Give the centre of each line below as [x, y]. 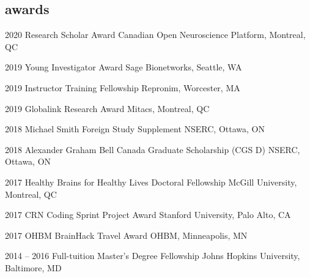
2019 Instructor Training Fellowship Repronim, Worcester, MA [123, 87]
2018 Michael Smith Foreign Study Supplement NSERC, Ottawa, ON [135, 129]
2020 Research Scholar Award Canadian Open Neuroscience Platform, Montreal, [155, 35]
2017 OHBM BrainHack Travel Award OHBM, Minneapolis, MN [126, 235]
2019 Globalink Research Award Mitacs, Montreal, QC [107, 108]
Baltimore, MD [33, 267]
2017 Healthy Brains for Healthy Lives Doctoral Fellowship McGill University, [151, 182]
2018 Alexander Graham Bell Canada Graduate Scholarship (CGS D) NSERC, [153, 149]
